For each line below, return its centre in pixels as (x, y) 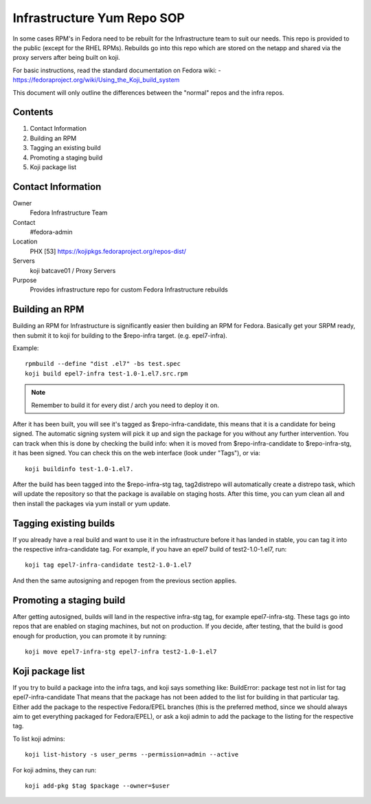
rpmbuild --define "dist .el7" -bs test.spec (103, 364)
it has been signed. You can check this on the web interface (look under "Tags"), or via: (136, 453)
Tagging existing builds (64, 523)
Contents (33, 112)
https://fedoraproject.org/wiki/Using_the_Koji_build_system (96, 80)
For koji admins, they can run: (55, 770)
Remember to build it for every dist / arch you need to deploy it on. (125, 405)
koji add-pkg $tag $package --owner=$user (98, 785)
